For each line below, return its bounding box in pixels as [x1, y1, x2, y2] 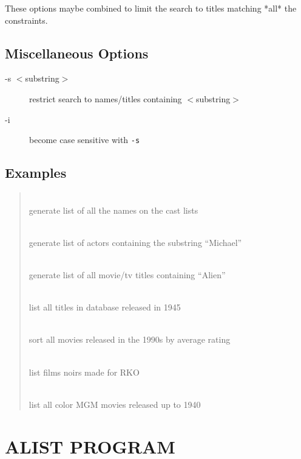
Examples [5, 163, 67, 182]
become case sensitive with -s [29, 133, 140, 146]
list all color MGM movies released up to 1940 [29, 398, 201, 410]
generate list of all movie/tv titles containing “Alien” [29, 268, 226, 281]
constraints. [5, 13, 48, 26]
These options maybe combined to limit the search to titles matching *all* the [5, 2, 297, 14]
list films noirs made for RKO [29, 365, 140, 378]
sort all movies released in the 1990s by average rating [29, 333, 231, 346]
